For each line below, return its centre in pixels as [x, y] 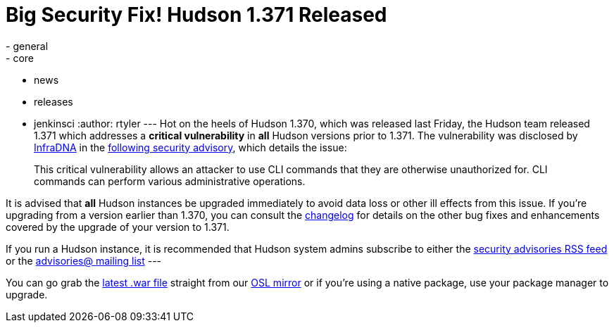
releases [54, 101]
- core [20, 58]
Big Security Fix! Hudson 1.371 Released [196, 15]
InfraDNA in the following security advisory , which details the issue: [190, 147]
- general [27, 46]
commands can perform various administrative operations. [170, 181]
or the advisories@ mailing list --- [84, 260]
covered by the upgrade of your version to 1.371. [118, 227]
